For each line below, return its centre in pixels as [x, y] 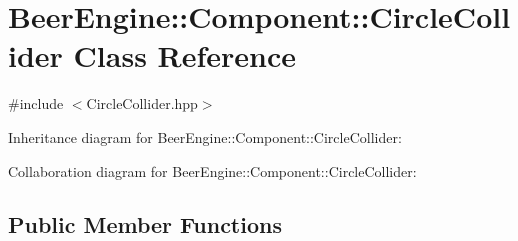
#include [36, 103]
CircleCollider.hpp [142, 103]
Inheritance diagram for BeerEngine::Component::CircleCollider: [205, 136]
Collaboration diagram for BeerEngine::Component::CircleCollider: [212, 170]
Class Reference [185, 55]
